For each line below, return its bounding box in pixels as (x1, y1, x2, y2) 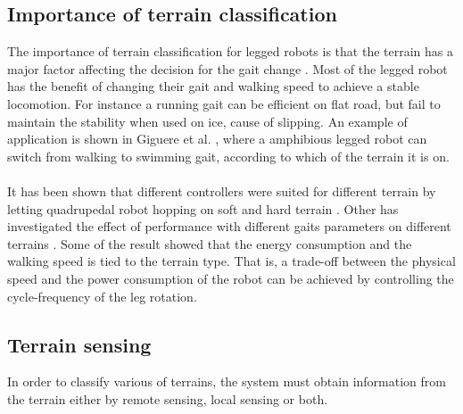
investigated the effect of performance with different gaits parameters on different (7, 217, 451, 236)
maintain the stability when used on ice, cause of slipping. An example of (7, 112, 408, 130)
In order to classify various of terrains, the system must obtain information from (7, 372, 446, 391)
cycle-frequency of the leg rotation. (7, 286, 197, 305)
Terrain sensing (7, 330, 152, 358)
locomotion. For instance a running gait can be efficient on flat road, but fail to (7, 94, 441, 112)
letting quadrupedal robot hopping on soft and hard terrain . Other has (7, 199, 399, 218)
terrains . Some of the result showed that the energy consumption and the (7, 234, 412, 253)
